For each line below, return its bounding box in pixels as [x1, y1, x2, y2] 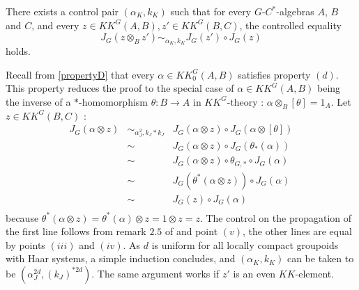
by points [6, 237, 45, 252]
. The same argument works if [91, 266, 220, 280]
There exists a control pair [6, 4, 119, 18]
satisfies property [238, 67, 311, 81]
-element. [295, 266, 335, 280]
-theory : [227, 94, 264, 108]
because [6, 210, 39, 225]
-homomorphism [79, 94, 148, 108]
